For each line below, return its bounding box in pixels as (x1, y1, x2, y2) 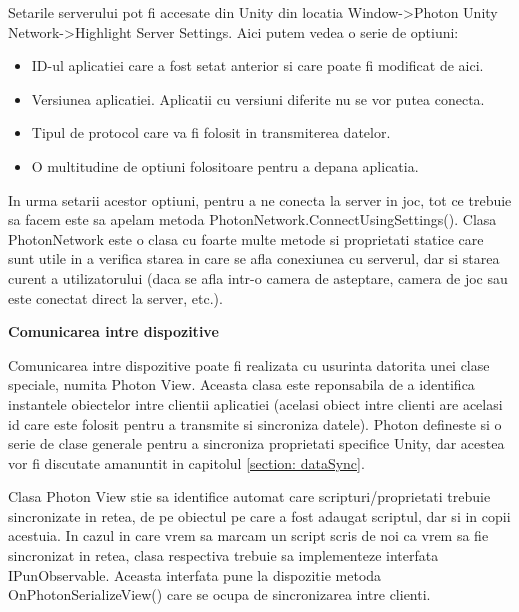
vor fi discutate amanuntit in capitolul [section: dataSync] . (8, 452, 365, 473)
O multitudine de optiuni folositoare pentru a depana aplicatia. (31, 155, 419, 176)
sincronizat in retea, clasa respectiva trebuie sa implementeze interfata (8, 545, 439, 566)
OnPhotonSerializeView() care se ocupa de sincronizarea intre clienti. (8, 584, 431, 605)
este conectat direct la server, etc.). (8, 287, 223, 308)
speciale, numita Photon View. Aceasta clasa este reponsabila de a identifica (8, 374, 475, 395)
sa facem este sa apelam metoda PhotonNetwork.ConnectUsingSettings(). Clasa (8, 209, 497, 230)
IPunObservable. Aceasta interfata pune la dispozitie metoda (8, 564, 382, 585)
